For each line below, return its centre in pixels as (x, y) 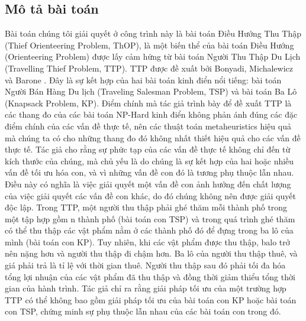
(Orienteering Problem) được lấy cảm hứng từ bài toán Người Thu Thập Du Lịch (153, 56)
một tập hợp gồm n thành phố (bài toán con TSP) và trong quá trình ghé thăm (150, 218)
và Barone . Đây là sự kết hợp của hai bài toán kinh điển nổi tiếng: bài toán (143, 80)
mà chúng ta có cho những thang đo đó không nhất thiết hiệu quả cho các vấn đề (153, 137)
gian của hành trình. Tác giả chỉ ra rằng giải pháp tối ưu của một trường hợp (146, 288)
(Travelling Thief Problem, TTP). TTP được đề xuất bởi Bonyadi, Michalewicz (149, 68)
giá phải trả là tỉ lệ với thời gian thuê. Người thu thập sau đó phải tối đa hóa (145, 265)
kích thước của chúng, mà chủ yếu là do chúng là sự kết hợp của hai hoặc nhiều (149, 160)
